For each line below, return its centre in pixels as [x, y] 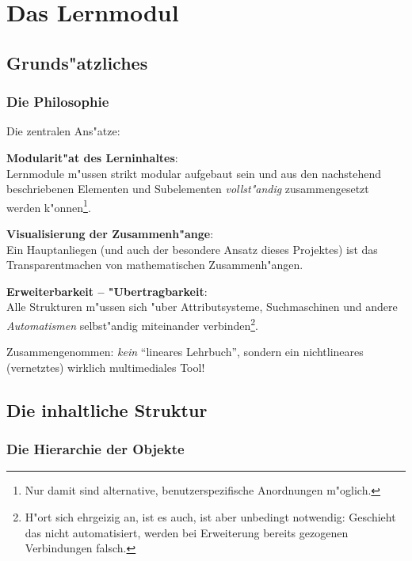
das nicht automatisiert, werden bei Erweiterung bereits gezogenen [187, 532]
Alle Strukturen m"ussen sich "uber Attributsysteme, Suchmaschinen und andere [202, 307]
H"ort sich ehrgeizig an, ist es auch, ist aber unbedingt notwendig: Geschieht [210, 517]
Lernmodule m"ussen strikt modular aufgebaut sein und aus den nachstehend [194, 173]
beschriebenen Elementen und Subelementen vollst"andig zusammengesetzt [188, 189]
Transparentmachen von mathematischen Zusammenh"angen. [155, 265]
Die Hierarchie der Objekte [95, 449]
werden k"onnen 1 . [49, 206]
